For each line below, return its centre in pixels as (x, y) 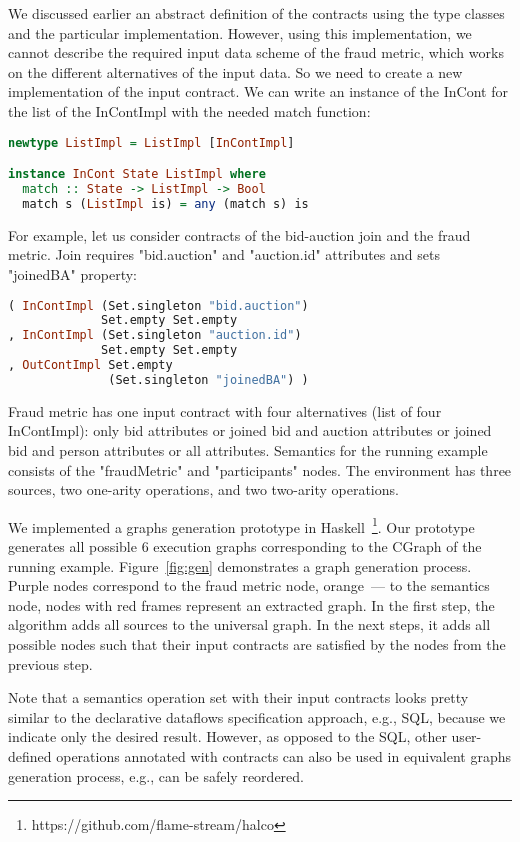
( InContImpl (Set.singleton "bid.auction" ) (158, 305)
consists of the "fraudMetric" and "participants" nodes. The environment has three (260, 469)
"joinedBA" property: (72, 273)
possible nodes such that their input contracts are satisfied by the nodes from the (257, 643)
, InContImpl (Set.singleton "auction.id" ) (155, 335)
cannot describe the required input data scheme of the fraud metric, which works (256, 52)
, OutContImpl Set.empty (90, 365)
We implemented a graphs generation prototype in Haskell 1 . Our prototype (241, 525)
